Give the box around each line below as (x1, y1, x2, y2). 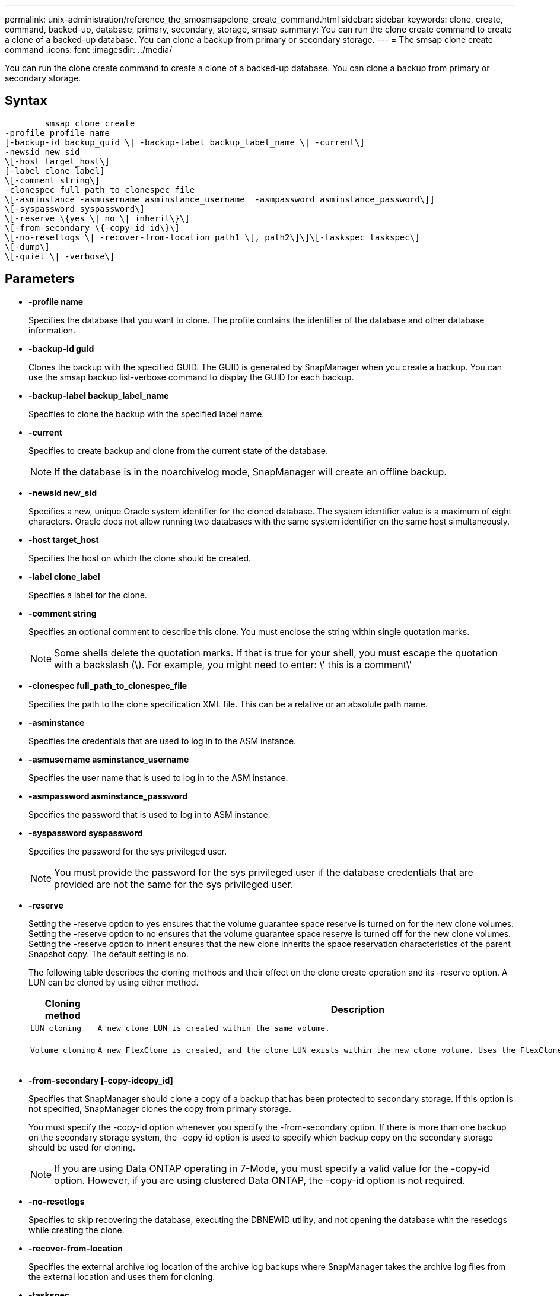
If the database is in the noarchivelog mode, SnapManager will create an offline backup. (54, 465, 447, 478)
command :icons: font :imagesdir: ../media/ (5, 45, 173, 55)
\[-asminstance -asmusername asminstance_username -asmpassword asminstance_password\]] (5, 194, 435, 204)
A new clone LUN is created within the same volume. (97, 1023, 330, 1033)
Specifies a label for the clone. (28, 589, 147, 600)
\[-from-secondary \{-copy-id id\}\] (5, 223, 180, 233)
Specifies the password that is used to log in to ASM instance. (28, 809, 271, 819)
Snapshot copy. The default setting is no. (28, 948, 189, 959)
